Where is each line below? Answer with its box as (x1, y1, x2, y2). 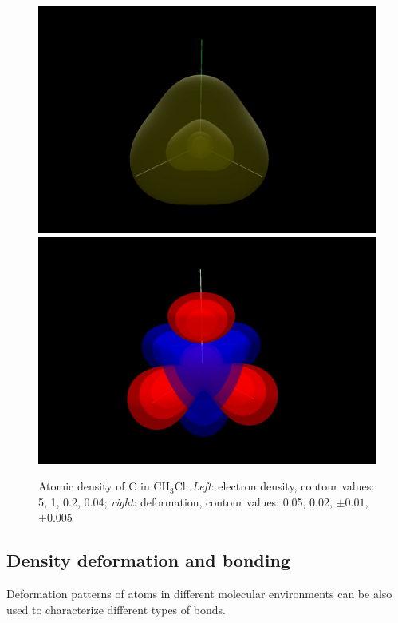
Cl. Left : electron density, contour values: (174, 478, 375, 494)
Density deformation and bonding (6, 548, 290, 573)
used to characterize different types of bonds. (6, 601, 226, 617)
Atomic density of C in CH (38, 478, 170, 494)
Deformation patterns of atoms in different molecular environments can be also (6, 585, 392, 602)
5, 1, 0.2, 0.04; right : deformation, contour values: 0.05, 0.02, (38, 493, 333, 510)
